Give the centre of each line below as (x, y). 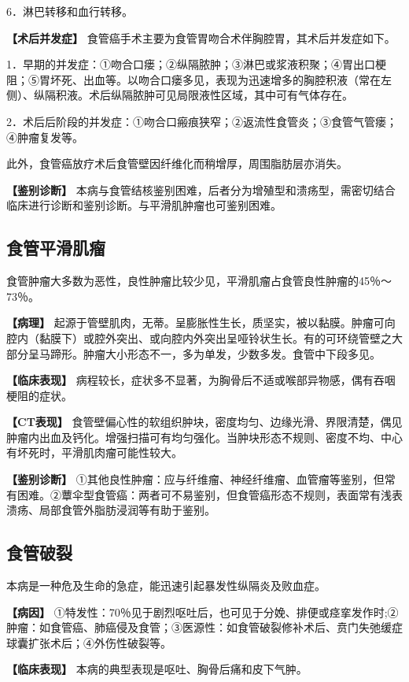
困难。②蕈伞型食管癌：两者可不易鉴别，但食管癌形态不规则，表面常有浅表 (210, 494)
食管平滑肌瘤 (56, 248)
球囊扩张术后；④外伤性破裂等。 (89, 642)
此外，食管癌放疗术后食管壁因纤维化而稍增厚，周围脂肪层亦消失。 (177, 163)
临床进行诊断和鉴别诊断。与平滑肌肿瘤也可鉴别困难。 (144, 205)
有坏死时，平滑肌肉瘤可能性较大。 (94, 452)
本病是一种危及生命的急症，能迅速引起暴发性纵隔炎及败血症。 (166, 586)
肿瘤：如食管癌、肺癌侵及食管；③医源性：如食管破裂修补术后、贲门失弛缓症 (204, 627)
